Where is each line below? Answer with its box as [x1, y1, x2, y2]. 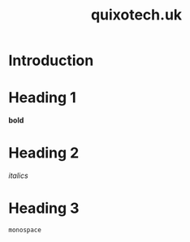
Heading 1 [8, 89, 77, 107]
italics [8, 171, 28, 180]
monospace [8, 226, 42, 234]
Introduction [8, 51, 94, 70]
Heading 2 [8, 144, 80, 162]
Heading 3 [8, 199, 80, 218]
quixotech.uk [90, 6, 183, 24]
